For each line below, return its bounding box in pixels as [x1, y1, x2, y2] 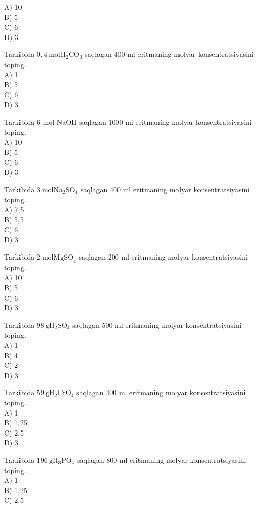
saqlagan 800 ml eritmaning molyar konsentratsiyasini [76, 454, 246, 465]
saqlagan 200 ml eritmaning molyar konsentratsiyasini [78, 251, 248, 262]
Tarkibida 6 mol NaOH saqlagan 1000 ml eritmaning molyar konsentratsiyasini [4, 116, 252, 127]
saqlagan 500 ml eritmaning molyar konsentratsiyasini [72, 319, 242, 330]
